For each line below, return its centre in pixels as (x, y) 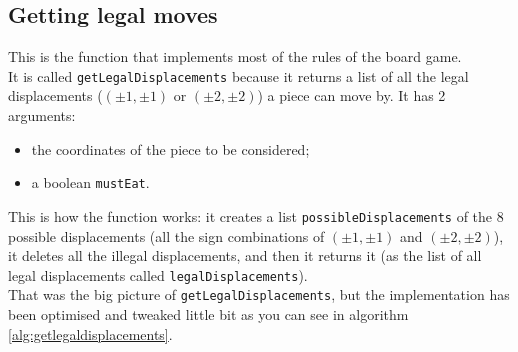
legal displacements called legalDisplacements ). (158, 274)
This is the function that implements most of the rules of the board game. (235, 56)
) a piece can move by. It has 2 (351, 95)
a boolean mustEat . (90, 182)
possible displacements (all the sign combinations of (166, 235)
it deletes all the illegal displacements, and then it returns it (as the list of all (245, 255)
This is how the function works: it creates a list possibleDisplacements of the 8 (256, 215)
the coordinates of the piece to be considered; (170, 148)
